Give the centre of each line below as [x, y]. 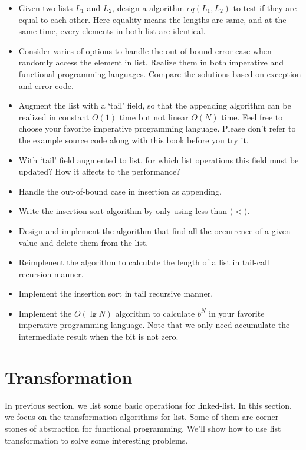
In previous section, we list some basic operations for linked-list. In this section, [148, 405]
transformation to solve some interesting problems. [96, 440]
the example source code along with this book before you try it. [134, 139]
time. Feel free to [252, 116]
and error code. [46, 85]
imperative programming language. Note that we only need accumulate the [154, 325]
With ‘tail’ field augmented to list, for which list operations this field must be [159, 160]
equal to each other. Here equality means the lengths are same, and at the [152, 19]
